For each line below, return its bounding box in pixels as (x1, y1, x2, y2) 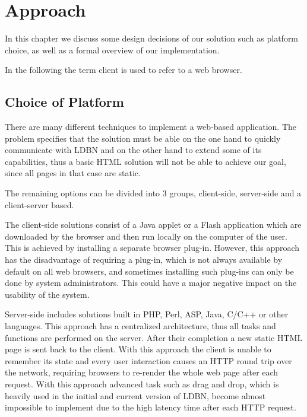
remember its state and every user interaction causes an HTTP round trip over (5, 354, 292, 367)
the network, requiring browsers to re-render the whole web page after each (5, 366, 278, 378)
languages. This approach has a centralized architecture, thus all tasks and (5, 320, 276, 332)
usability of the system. (5, 288, 90, 300)
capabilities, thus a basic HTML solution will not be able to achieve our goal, (5, 155, 286, 167)
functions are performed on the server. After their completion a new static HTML (5, 331, 303, 343)
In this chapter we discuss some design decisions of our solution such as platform (5, 32, 299, 44)
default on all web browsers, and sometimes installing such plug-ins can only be (5, 265, 294, 277)
